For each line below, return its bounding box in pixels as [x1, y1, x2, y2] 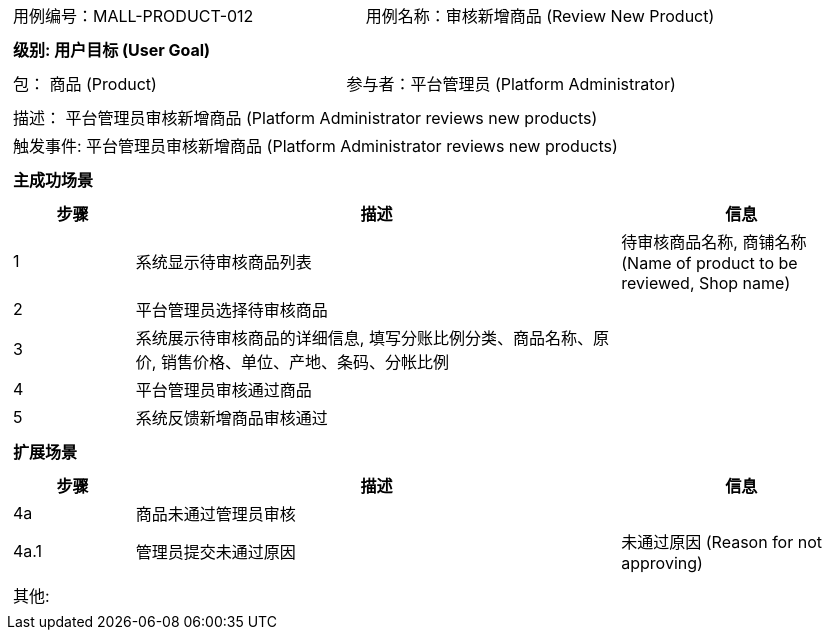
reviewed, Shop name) [621, 273, 791, 293]
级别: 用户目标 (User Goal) [13, 40, 211, 60]
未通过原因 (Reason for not [621, 532, 822, 552]
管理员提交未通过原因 [135, 542, 296, 562]
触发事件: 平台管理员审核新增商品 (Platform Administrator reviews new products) [13, 136, 618, 156]
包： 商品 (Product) [13, 74, 157, 94]
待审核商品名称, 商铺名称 [621, 232, 807, 252]
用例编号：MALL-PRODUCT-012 [13, 6, 254, 26]
